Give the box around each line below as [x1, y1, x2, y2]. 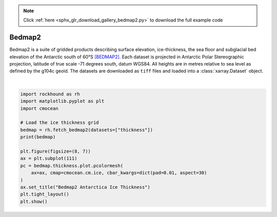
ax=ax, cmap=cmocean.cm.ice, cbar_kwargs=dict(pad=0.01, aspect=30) [31, 170, 207, 176]
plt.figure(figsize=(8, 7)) [20, 148, 91, 154]
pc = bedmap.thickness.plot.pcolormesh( [20, 163, 123, 168]
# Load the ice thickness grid [20, 120, 100, 125]
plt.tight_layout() [20, 191, 69, 197]
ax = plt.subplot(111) [20, 156, 77, 161]
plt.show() [20, 199, 48, 204]
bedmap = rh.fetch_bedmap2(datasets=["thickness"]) [20, 127, 153, 133]
